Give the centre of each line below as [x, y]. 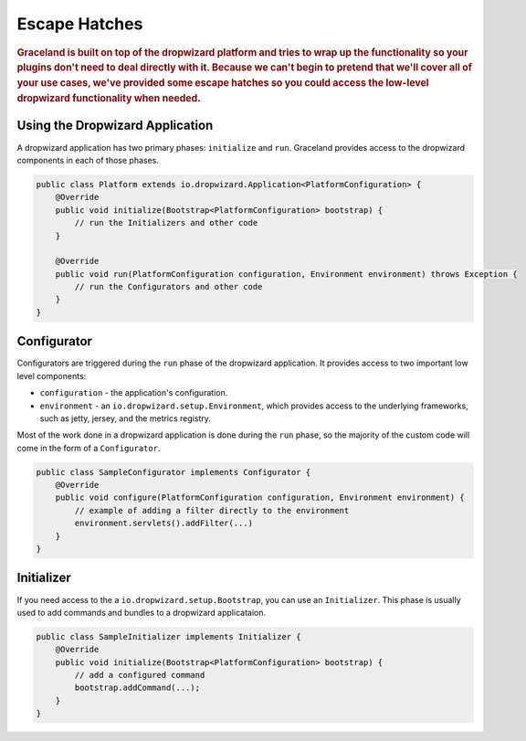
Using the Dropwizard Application [115, 126]
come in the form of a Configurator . [89, 448]
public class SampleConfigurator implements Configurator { [174, 472]
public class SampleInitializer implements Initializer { [168, 636]
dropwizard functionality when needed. [109, 99]
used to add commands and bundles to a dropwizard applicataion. [142, 612]
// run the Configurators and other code [168, 287]
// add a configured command [140, 675]
